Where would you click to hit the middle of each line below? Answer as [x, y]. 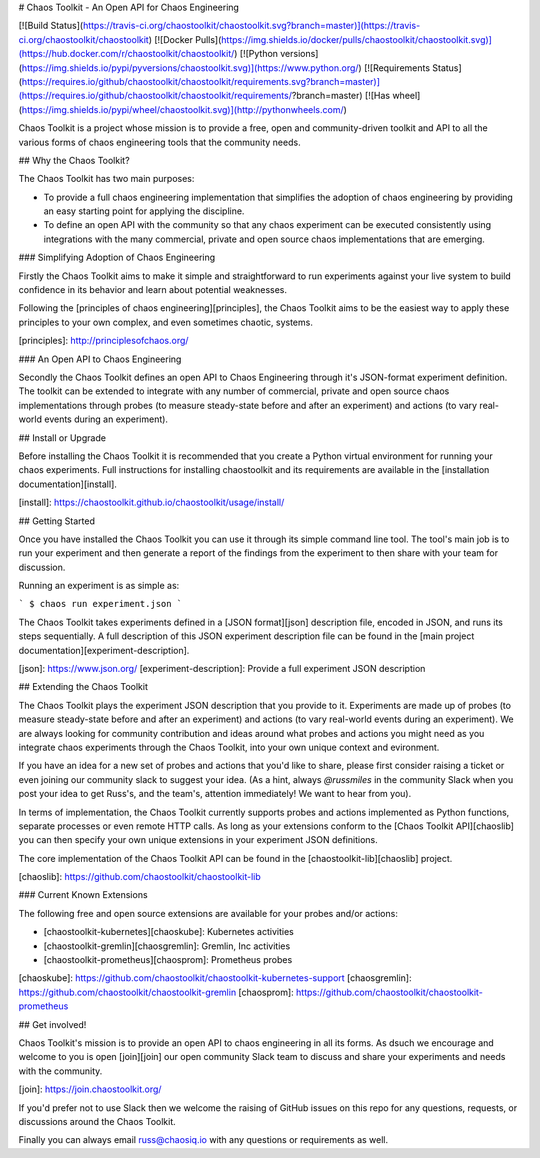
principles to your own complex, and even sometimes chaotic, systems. [166, 322]
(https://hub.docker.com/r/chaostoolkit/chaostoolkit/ [126, 54]
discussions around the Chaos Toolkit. [97, 1121]
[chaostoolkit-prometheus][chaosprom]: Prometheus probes [168, 960]
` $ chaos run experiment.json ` [100, 604]
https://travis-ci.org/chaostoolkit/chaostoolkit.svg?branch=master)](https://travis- [251, 26]
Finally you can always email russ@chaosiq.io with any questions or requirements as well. [203, 1140]
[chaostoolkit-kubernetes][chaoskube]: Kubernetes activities [168, 932]
